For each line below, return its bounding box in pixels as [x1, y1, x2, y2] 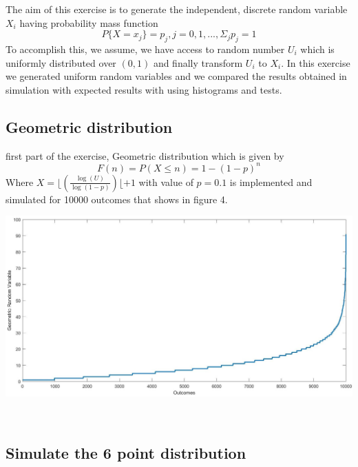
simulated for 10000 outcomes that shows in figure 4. [6, 191, 228, 206]
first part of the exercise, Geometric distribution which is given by [6, 148, 284, 163]
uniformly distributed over [6, 55, 116, 70]
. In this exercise [281, 55, 350, 70]
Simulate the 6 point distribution [6, 442, 246, 464]
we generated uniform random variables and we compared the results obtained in [6, 69, 347, 83]
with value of [138, 174, 193, 189]
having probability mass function [19, 15, 158, 30]
